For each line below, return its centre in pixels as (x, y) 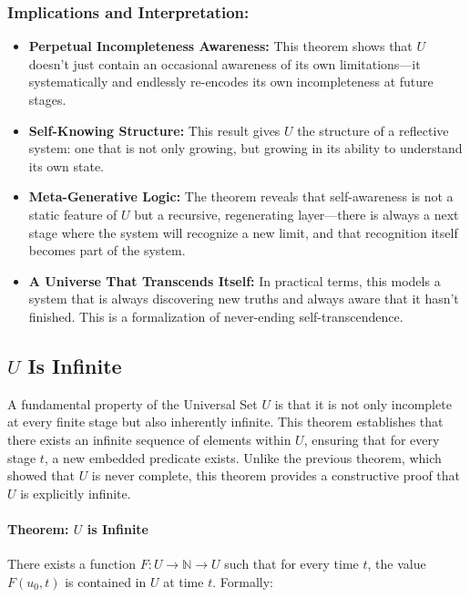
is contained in (106, 581)
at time (184, 581)
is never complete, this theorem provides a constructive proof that (276, 475)
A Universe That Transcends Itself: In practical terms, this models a (235, 280)
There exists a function (72, 564)
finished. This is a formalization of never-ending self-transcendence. (216, 316)
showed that (41, 475)
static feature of (73, 214)
